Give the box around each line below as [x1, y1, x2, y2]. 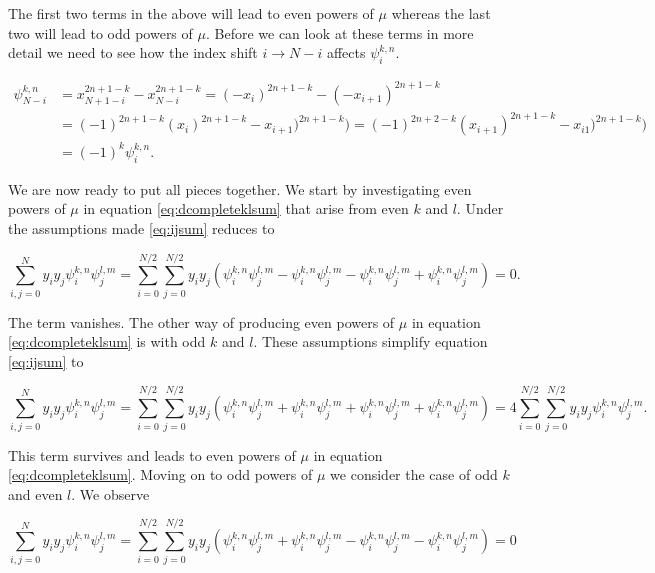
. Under [456, 198, 504, 219]
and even [8, 483, 63, 504]
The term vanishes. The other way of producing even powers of [8, 311, 395, 332]
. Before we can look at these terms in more [205, 22, 474, 43]
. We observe [71, 483, 150, 504]
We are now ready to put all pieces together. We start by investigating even [8, 178, 472, 199]
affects [326, 42, 366, 63]
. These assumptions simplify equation [253, 331, 488, 352]
